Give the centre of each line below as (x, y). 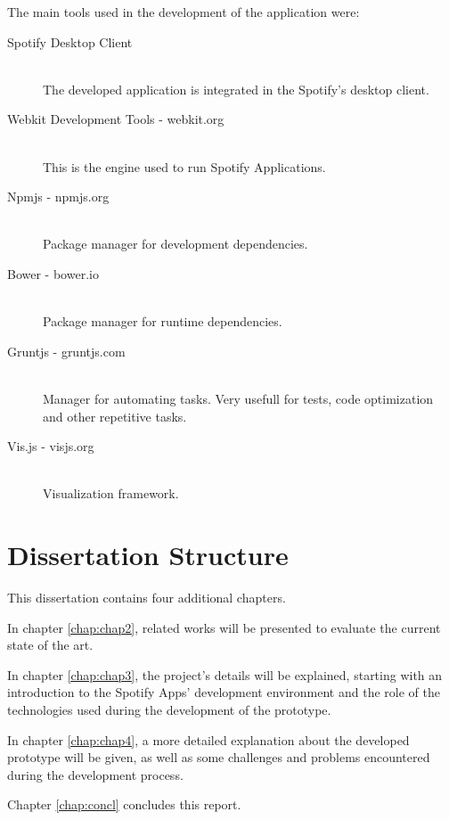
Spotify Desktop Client (70, 41)
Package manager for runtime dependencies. (163, 321)
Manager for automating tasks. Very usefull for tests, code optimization (238, 398)
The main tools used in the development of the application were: (184, 12)
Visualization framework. (111, 493)
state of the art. (50, 645)
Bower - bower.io (53, 273)
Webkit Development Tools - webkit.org (116, 119)
